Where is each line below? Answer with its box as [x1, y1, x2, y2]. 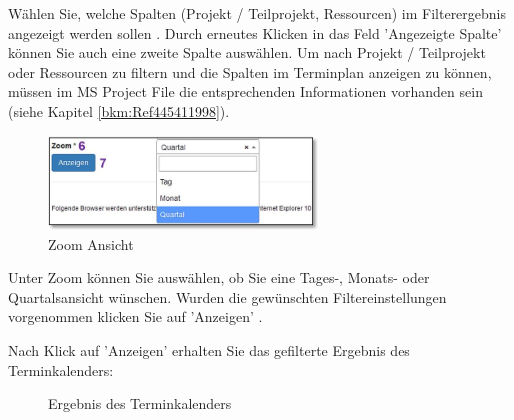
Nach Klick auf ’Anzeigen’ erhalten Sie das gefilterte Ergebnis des [8, 340, 410, 361]
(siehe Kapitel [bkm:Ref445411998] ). [8, 100, 230, 121]
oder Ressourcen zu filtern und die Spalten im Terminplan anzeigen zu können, [8, 61, 492, 82]
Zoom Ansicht [48, 233, 134, 254]
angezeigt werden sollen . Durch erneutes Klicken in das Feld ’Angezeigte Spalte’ [8, 22, 502, 43]
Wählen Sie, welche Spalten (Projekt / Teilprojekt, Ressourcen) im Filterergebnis [8, 3, 507, 23]
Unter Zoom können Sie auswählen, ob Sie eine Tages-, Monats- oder [8, 267, 430, 288]
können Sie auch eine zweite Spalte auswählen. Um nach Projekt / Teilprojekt [8, 42, 486, 63]
